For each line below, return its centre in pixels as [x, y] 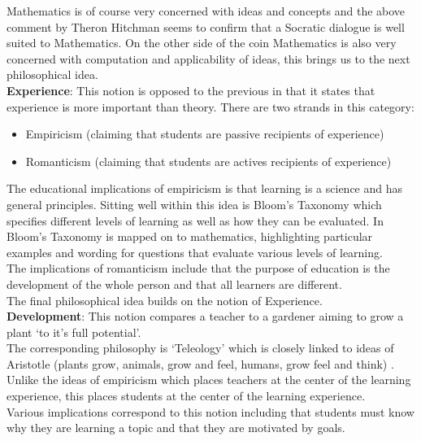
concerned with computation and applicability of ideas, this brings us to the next [208, 58]
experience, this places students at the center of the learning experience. [186, 396]
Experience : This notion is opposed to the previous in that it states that [191, 90]
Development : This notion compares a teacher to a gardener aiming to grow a [205, 316]
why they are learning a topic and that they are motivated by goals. [176, 428]
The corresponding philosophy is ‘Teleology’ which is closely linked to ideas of [200, 348]
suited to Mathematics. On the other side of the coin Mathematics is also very [202, 43]
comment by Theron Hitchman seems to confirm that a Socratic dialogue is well [206, 26]
